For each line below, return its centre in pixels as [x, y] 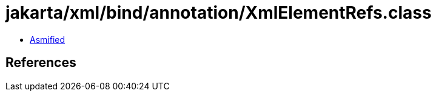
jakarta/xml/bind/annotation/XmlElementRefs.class [219, 13]
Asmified [48, 39]
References [41, 63]
